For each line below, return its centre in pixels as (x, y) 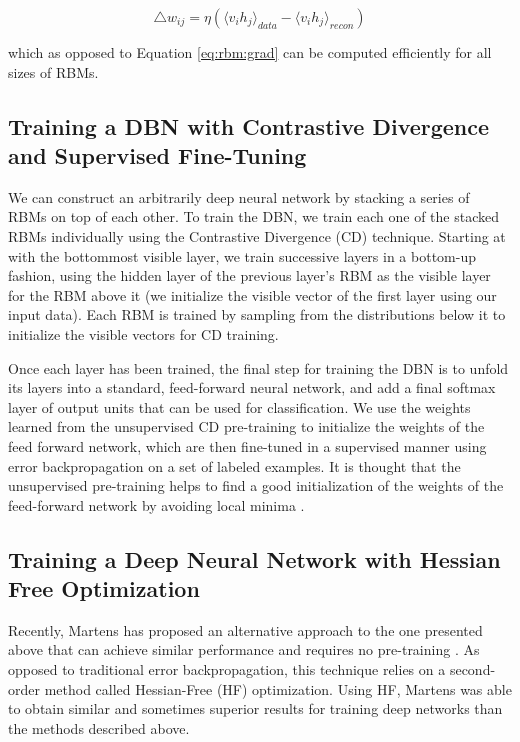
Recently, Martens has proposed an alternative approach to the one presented (245, 629)
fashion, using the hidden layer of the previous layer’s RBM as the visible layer (249, 275)
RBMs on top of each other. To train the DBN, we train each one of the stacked (253, 216)
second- (472, 669)
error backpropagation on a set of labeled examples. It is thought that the (234, 465)
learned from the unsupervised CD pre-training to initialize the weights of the (246, 426)
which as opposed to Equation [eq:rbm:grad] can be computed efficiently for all (250, 52)
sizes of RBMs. (53, 71)
